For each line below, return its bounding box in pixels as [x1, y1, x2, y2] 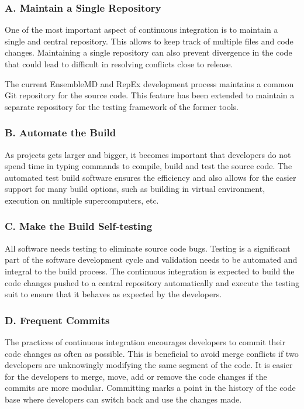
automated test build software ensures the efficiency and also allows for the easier [5, 171, 296, 183]
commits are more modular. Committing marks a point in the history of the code [5, 381, 296, 394]
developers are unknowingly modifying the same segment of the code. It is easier [5, 359, 293, 371]
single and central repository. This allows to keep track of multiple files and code [5, 35, 293, 47]
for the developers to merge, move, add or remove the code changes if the [5, 370, 267, 382]
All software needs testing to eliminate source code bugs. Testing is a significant [5, 242, 291, 254]
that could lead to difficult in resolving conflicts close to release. [5, 58, 233, 70]
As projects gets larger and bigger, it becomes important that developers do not [5, 148, 291, 160]
